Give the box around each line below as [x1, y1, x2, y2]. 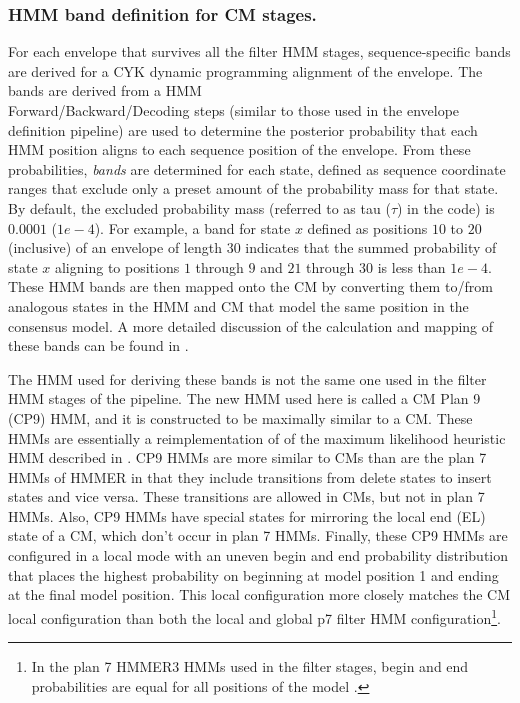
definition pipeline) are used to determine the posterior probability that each [8, 119, 478, 140]
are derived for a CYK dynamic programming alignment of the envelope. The [8, 60, 483, 81]
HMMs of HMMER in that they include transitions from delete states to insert [8, 466, 492, 487]
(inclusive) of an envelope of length [8, 237, 222, 258]
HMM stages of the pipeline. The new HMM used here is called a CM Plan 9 [8, 388, 481, 409]
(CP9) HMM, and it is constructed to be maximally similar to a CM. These [8, 407, 473, 428]
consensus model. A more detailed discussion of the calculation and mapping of [8, 315, 494, 336]
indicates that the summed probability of [245, 237, 497, 258]
